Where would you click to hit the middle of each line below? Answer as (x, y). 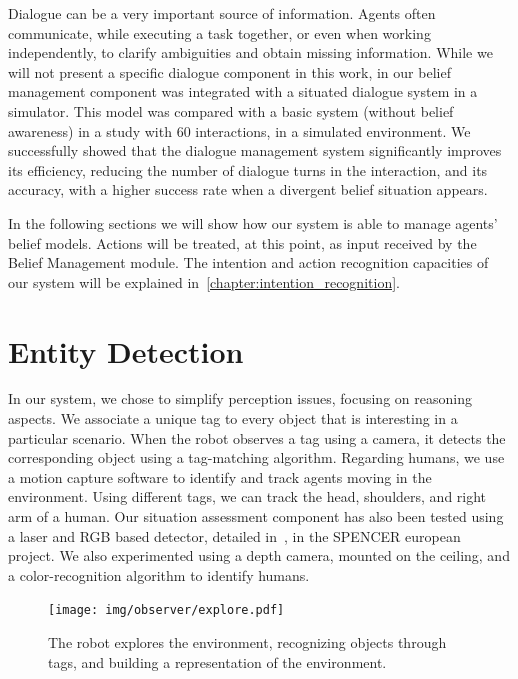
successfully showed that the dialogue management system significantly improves (255, 150)
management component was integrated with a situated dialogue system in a (243, 91)
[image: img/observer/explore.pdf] (166, 610)
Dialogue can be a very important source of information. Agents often (222, 13)
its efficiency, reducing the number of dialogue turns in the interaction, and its (248, 169)
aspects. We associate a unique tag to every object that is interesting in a (233, 418)
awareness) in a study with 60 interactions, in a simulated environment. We (239, 130)
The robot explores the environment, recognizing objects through (247, 642)
